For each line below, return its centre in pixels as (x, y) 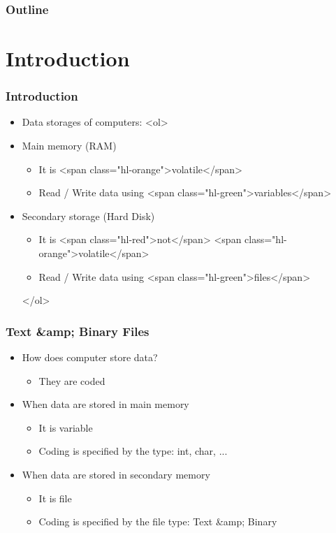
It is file (55, 498)
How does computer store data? (90, 357)
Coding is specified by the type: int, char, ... (133, 451)
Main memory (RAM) (69, 146)
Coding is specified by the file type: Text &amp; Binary (158, 521)
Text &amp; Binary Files (78, 331)
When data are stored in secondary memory (116, 474)
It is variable (66, 427)
